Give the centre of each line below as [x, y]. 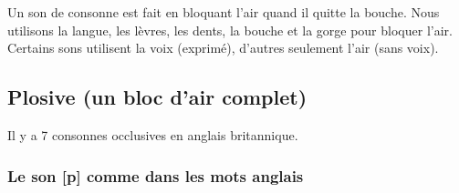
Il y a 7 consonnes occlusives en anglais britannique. [153, 135]
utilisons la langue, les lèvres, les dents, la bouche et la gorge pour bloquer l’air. [230, 30]
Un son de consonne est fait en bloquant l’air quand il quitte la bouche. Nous [224, 12]
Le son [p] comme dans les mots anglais [156, 175]
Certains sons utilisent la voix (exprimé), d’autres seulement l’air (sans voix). [223, 48]
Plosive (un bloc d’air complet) [157, 97]
